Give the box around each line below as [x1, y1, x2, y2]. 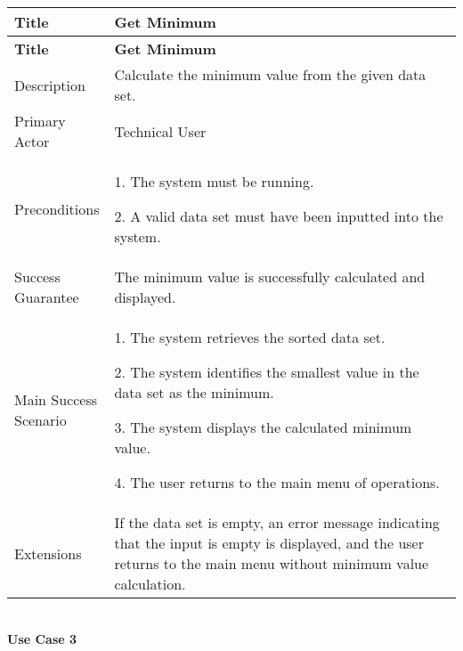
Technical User [114, 120, 207, 142]
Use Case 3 [7, 629, 77, 647]
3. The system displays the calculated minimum [114, 417, 412, 437]
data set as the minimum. [114, 382, 274, 403]
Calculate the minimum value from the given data [114, 64, 426, 85]
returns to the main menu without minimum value [114, 553, 429, 574]
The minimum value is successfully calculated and [114, 266, 426, 287]
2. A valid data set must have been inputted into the [114, 206, 443, 226]
